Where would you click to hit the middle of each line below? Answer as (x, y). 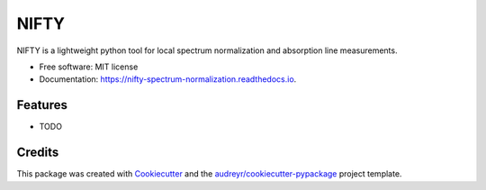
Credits (38, 153)
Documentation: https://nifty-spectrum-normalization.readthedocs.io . (168, 79)
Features (42, 105)
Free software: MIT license (89, 67)
